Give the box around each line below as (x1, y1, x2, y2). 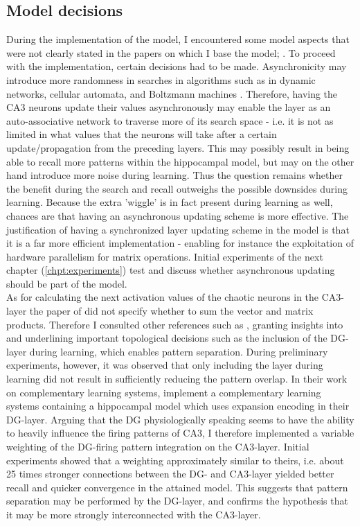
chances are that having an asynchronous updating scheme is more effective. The (6, 208, 349, 222)
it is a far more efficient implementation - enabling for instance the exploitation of (6, 236, 354, 250)
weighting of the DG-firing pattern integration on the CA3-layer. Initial (6, 439, 309, 454)
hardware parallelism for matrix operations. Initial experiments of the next (6, 249, 323, 263)
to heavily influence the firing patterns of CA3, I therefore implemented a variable (6, 426, 354, 440)
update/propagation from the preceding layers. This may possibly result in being (6, 140, 350, 155)
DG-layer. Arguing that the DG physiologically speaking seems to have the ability (6, 412, 354, 426)
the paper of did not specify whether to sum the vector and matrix (29, 304, 314, 318)
